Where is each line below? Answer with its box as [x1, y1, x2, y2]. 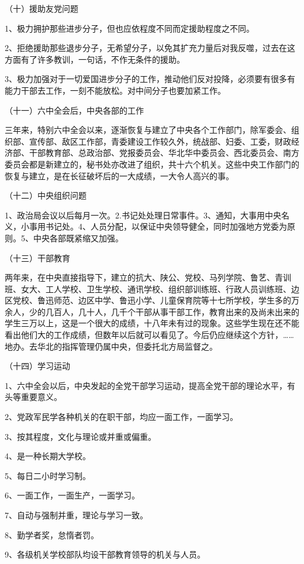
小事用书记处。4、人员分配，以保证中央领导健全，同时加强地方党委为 [20, 220, 287, 233]
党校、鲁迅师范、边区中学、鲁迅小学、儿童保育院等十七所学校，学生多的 [12, 294, 291, 306]
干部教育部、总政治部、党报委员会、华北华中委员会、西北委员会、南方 [29, 146, 299, 159]
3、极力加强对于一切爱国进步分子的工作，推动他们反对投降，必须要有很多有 [5, 73, 295, 85]
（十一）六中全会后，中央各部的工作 [5, 104, 144, 116]
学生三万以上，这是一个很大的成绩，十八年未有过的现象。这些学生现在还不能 [5, 317, 299, 329]
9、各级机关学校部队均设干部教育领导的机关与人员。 [5, 548, 205, 560]
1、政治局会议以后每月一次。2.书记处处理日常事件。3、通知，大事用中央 [5, 208, 281, 221]
